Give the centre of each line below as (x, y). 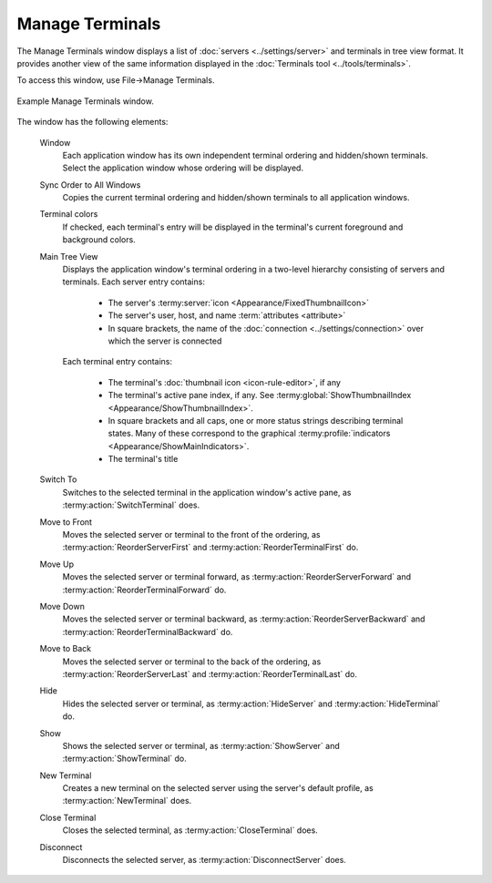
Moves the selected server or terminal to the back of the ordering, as (192, 662)
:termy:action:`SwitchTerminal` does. (131, 505)
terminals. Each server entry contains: (133, 282)
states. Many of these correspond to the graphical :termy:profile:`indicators (249, 434)
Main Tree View (69, 256)
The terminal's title (143, 459)
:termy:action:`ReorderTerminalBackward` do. (148, 631)
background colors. (99, 240)
